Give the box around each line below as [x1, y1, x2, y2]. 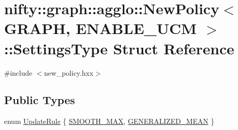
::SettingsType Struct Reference [4, 38, 234, 58]
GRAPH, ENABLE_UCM [4, 18, 197, 39]
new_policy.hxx [44, 67, 94, 78]
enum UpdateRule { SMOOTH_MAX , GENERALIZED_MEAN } [4, 116, 215, 126]
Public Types [4, 92, 75, 108]
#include [4, 67, 33, 78]
